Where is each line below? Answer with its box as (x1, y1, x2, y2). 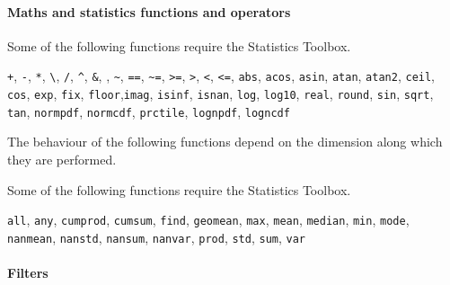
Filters (7, 263, 49, 282)
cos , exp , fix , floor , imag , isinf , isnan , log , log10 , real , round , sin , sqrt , (7, 85, 434, 103)
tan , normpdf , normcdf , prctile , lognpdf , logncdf (7, 102, 290, 120)
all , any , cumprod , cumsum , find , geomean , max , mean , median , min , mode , (7, 210, 410, 229)
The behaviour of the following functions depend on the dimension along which (7, 132, 443, 151)
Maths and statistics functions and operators (7, 2, 291, 21)
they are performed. (7, 149, 117, 168)
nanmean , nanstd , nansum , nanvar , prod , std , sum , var (7, 227, 306, 246)
